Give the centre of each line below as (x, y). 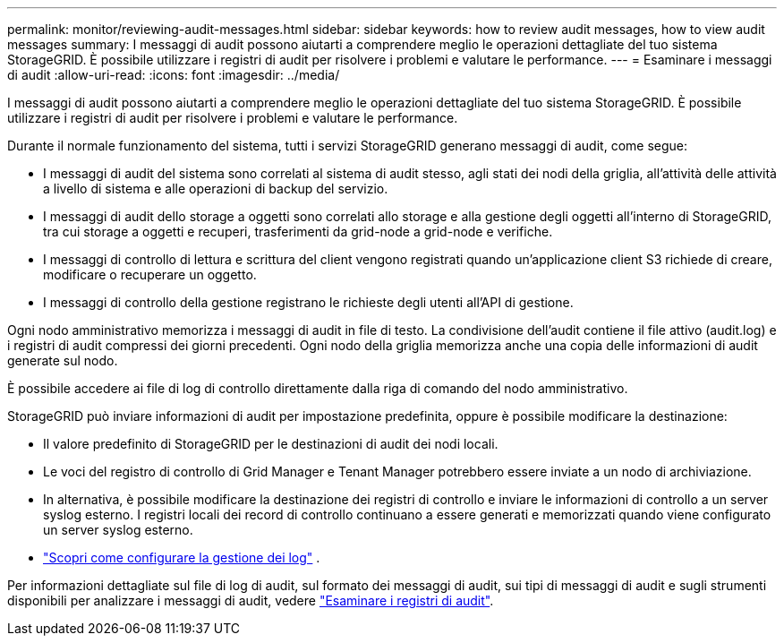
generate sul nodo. (63, 360)
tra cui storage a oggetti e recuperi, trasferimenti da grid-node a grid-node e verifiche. (298, 231)
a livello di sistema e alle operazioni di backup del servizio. (216, 189)
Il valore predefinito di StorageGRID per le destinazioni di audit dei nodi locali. (271, 444)
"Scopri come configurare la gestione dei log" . (182, 557)
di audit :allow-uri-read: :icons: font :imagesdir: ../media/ (174, 75)
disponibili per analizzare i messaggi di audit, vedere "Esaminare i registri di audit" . (251, 600)
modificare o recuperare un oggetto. (150, 274)
